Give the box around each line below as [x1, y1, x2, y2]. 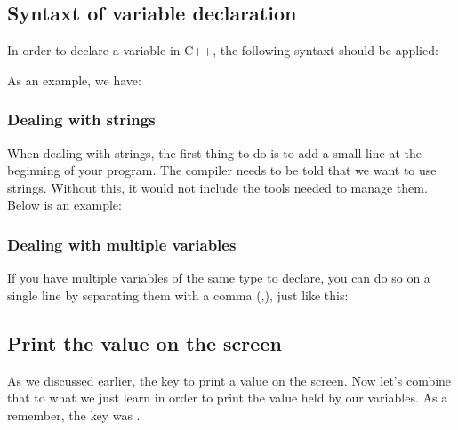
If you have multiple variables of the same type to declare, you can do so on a [7, 268, 430, 287]
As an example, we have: [7, 70, 141, 89]
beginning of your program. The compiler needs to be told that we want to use [7, 161, 437, 179]
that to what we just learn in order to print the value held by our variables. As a [7, 388, 448, 407]
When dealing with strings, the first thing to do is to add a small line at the [7, 143, 422, 162]
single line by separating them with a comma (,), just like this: [7, 285, 349, 304]
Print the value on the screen [7, 329, 282, 356]
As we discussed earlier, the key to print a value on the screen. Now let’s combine [7, 370, 452, 389]
